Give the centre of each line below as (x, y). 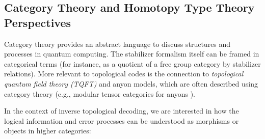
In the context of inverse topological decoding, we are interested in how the (122, 111)
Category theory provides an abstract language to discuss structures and (117, 44)
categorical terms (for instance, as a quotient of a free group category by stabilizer (132, 63)
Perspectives (38, 22)
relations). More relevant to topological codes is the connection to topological (124, 74)
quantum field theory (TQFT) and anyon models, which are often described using (131, 83)
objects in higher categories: (48, 131)
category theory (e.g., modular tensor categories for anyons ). (100, 93)
